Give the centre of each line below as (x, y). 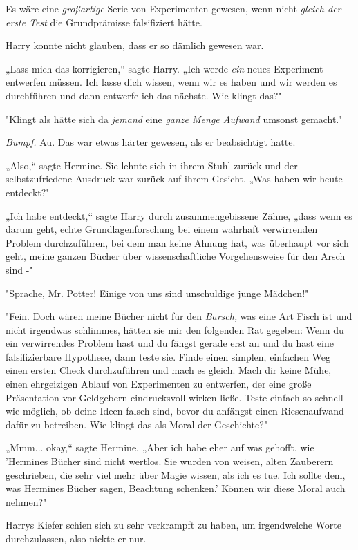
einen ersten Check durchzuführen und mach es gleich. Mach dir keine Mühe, (169, 370)
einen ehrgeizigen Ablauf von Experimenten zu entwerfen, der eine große (159, 384)
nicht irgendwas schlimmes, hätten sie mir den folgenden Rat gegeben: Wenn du (175, 329)
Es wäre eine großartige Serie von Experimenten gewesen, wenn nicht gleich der (173, 8)
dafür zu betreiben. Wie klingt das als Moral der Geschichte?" (137, 424)
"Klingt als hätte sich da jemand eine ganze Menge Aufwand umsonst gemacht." (174, 118)
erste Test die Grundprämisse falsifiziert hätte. (104, 22)
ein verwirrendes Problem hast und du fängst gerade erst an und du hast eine (170, 343)
